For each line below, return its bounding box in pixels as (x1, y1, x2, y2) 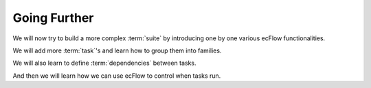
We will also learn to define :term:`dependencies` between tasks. (12, 59, 196, 68)
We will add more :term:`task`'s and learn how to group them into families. (12, 46, 222, 55)
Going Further (12, 10, 94, 25)
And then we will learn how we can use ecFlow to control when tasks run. (12, 72, 221, 80)
